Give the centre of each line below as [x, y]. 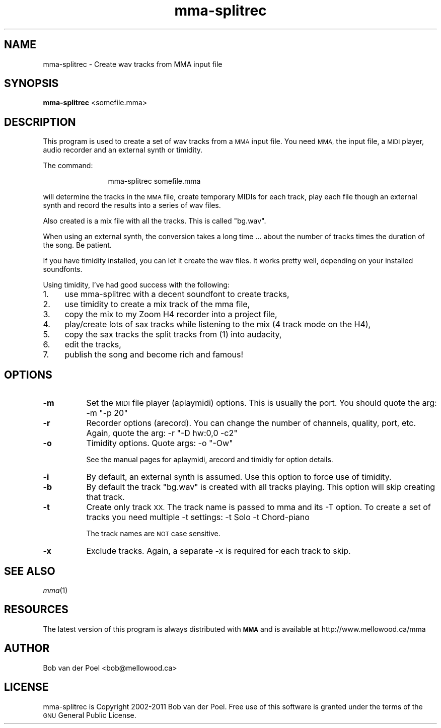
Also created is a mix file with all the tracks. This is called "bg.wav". [155, 221]
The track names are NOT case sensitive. [153, 534]
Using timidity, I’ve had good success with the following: [136, 285]
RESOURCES [36, 610]
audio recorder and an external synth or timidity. [123, 150]
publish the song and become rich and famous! [154, 355]
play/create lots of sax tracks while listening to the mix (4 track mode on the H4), [218, 324]
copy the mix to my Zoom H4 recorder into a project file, [171, 314]
